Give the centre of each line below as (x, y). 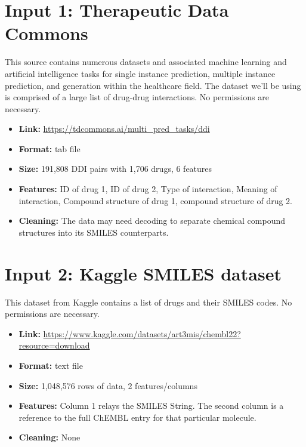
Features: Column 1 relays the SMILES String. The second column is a (151, 406)
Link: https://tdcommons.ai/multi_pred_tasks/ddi (114, 129)
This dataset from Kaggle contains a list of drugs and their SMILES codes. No (149, 302)
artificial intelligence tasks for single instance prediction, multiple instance (140, 73)
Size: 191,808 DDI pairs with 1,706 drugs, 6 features (115, 169)
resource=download (54, 345)
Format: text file (51, 365)
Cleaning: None (50, 437)
